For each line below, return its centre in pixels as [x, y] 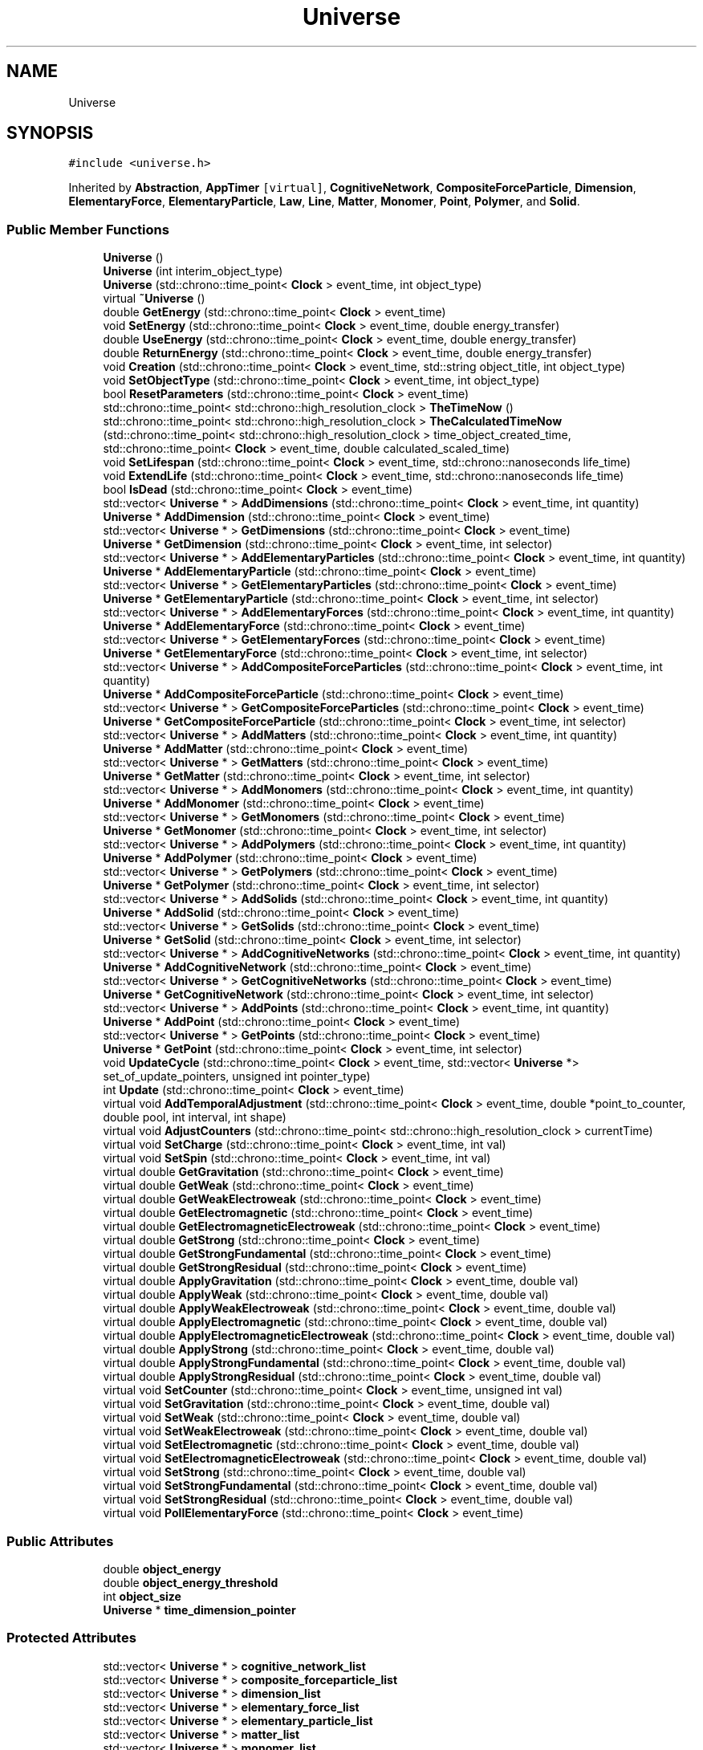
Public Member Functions [88, 229]
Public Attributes [60, 1541]
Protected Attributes [71, 1638]
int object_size [142, 1596]
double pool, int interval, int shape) [195, 1117]
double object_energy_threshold [191, 1582]
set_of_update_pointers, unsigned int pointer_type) [237, 1076]
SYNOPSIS [50, 133]
